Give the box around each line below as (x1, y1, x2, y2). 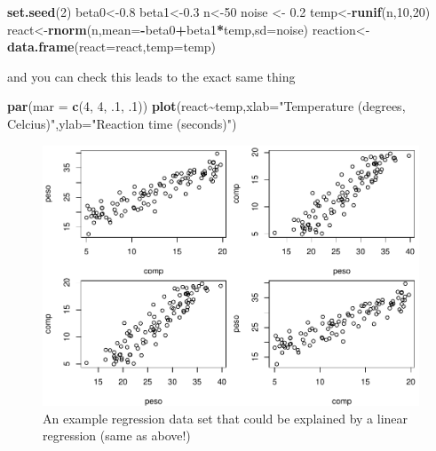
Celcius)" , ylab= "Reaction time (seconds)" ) (7, 114, 237, 132)
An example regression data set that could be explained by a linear (43, 408, 408, 427)
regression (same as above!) (43, 426, 191, 445)
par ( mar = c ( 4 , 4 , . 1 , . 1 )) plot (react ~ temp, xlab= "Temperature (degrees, (7, 97, 406, 115)
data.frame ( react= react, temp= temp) (7, 37, 217, 56)
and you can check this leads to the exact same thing (7, 67, 296, 85)
